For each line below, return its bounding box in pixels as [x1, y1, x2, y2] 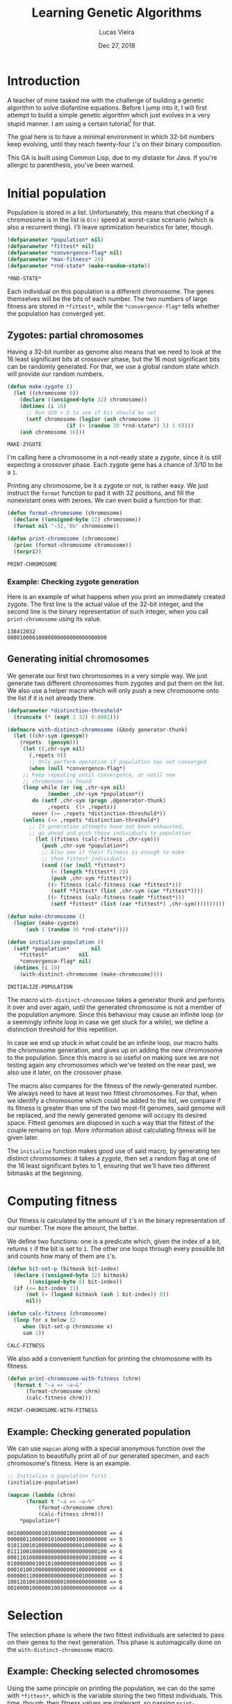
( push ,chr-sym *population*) [41, 842, 129, 849]
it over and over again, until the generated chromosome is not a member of [7, 1003, 222, 1011]
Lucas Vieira [99, 28, 135, 36]
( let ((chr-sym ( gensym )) [13, 732, 89, 739]
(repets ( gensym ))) [19, 739, 79, 746]
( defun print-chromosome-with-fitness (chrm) [7, 1375, 141, 1382]
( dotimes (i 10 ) [13, 965, 60, 972]
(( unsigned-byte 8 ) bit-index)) [28, 1278, 123, 1285]
